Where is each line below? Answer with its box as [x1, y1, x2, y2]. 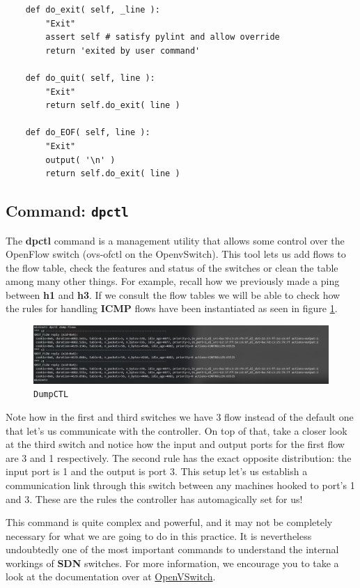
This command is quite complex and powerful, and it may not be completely [6, 515, 333, 529]
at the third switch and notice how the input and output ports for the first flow [6, 437, 345, 451]
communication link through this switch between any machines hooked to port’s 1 [6, 477, 355, 492]
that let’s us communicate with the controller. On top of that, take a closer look [6, 423, 347, 438]
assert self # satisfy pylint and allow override [45, 32, 280, 42]
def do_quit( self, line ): [25, 72, 155, 83]
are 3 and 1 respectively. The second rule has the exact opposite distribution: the [6, 450, 352, 465]
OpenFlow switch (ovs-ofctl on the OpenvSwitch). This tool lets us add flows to [6, 247, 346, 261]
